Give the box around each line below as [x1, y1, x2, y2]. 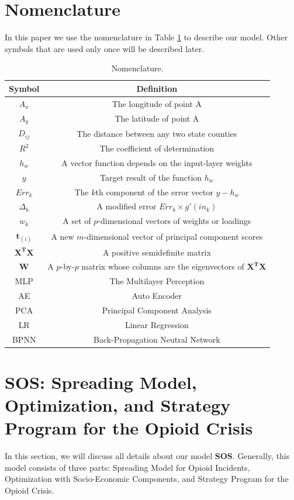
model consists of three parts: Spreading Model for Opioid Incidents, [5, 461, 250, 473]
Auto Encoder [132, 289, 182, 302]
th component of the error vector [95, 185, 213, 198]
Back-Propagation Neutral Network [93, 333, 220, 345]
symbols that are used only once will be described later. [5, 42, 205, 54]
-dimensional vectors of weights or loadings [98, 215, 251, 227]
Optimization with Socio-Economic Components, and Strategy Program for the [5, 473, 289, 485]
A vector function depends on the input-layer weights [61, 156, 253, 168]
